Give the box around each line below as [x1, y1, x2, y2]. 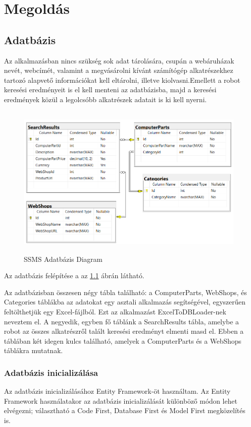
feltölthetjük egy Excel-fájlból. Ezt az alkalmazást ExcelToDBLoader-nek [4, 306, 226, 316]
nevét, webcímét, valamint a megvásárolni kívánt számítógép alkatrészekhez [4, 65, 234, 75]
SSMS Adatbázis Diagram [24, 253, 102, 264]
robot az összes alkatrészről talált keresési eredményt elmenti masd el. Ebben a [4, 326, 244, 336]
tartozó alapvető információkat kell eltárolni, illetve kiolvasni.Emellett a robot [4, 74, 241, 85]
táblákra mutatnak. [4, 345, 63, 356]
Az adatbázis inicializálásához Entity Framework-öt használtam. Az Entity [4, 386, 231, 396]
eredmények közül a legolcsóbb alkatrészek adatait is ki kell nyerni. [4, 94, 207, 104]
